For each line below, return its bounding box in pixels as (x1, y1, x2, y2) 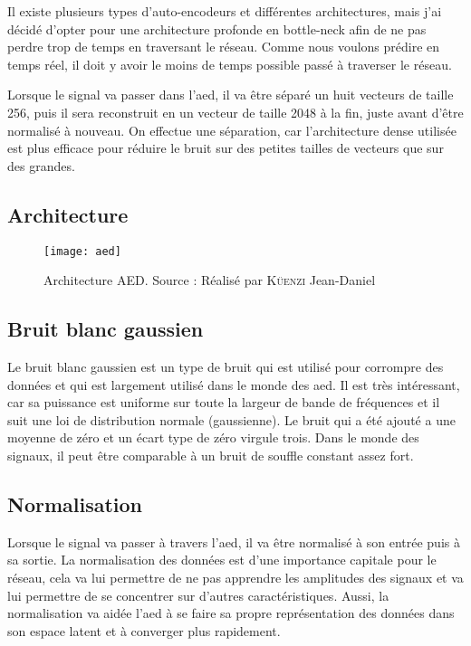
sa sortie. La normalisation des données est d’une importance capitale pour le (7, 550, 437, 569)
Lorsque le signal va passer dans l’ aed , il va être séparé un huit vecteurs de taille (7, 85, 454, 104)
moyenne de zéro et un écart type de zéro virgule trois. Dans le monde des (7, 428, 419, 447)
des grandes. (7, 156, 75, 175)
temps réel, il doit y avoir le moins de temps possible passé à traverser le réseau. (7, 54, 452, 73)
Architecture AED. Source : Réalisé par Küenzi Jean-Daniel (43, 271, 376, 290)
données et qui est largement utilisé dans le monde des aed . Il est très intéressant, (7, 375, 460, 394)
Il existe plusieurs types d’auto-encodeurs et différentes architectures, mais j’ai (7, 2, 442, 20)
